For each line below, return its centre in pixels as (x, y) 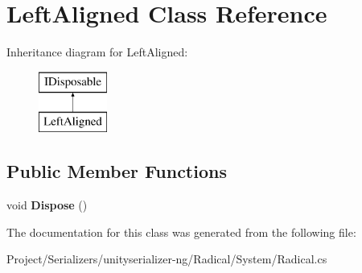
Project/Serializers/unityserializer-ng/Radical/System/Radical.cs (167, 259)
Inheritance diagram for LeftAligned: (97, 52)
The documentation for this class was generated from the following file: (181, 232)
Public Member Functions (117, 171)
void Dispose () (47, 205)
